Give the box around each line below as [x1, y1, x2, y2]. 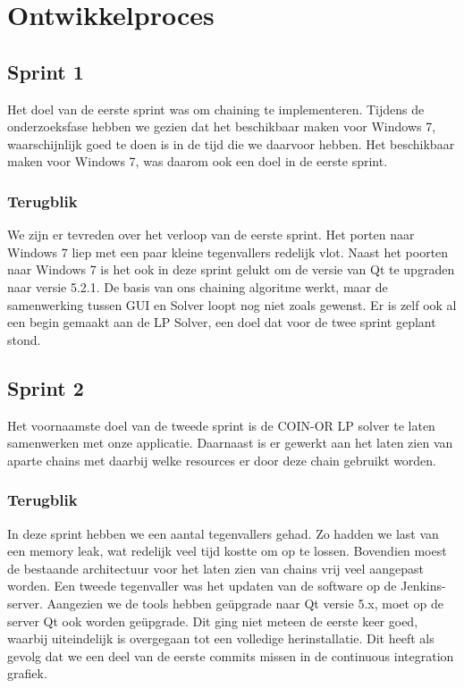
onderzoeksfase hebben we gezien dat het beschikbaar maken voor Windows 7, [7, 117, 436, 136]
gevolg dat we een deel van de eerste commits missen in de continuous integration [7, 646, 454, 665]
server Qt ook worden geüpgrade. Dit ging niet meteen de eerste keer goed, [7, 611, 418, 630]
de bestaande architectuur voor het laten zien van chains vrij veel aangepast [7, 558, 424, 577]
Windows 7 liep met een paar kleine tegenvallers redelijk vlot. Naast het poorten [7, 242, 449, 261]
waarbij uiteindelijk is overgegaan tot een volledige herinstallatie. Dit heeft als [7, 629, 434, 648]
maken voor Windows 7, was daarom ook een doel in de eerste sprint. [7, 152, 388, 171]
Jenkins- [401, 576, 446, 595]
